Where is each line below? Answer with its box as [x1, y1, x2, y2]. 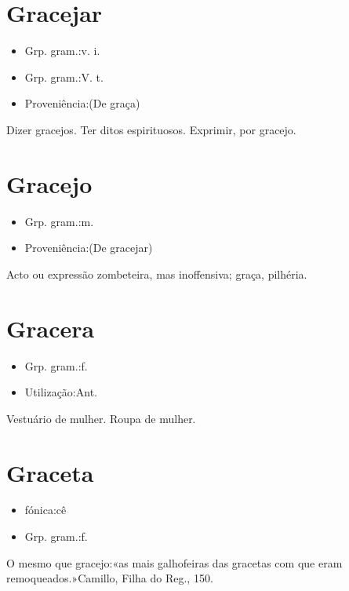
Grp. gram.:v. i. [24, 42, 100, 59]
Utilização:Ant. [24, 384, 97, 400]
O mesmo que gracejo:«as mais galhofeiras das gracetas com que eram [6, 554, 343, 571]
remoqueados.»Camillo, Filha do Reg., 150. [6, 570, 213, 586]
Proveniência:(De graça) [24, 95, 140, 111]
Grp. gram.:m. [24, 213, 94, 229]
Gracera [6, 312, 95, 344]
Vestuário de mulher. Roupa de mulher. [6, 410, 196, 426]
